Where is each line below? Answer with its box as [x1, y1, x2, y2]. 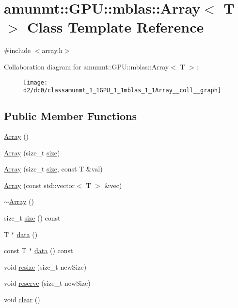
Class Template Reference [27, 17, 204, 37]
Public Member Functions [4, 108, 137, 123]
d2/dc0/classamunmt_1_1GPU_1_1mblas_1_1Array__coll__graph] [23, 87, 222, 94]
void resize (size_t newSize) [4, 261, 87, 272]
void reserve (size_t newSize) [4, 278, 91, 288]
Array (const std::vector [4, 180, 75, 190]
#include [4, 45, 31, 55]
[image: [23, 79, 48, 86]
